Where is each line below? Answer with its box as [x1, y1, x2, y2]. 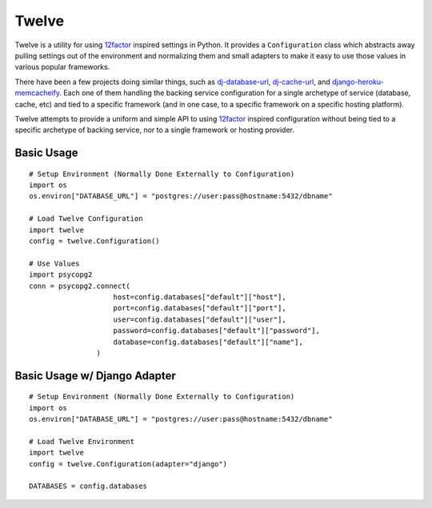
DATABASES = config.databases [29, 482, 148, 491]
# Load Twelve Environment [29, 437, 135, 446]
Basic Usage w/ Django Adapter [14, 369, 176, 382]
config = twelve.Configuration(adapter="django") [29, 459, 228, 468]
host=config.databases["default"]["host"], [113, 292, 287, 302]
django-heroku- [332, 77, 384, 86]
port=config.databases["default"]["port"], [113, 304, 287, 313]
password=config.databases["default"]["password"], [113, 326, 320, 335]
